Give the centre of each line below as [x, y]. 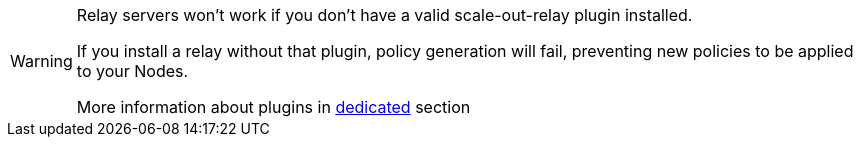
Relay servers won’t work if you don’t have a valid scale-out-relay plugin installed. [384, 15]
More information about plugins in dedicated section [273, 107]
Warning [41, 61]
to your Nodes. [132, 71]
